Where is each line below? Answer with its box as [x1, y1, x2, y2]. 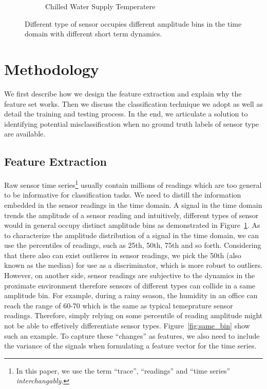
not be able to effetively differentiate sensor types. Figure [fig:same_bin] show [4, 320, 250, 331]
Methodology [4, 58, 99, 79]
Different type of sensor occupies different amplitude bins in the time [25, 18, 242, 29]
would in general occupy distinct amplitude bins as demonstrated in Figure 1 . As [4, 220, 260, 230]
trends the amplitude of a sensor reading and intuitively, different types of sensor [4, 209, 259, 220]
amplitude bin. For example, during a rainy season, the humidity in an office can [4, 290, 258, 301]
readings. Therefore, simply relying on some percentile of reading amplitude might [4, 310, 263, 321]
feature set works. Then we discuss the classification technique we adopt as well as [4, 98, 263, 109]
